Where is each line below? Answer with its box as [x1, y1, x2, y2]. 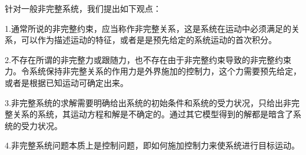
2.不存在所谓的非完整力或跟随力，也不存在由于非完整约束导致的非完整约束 [5, 53, 291, 65]
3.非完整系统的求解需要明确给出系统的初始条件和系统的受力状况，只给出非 [5, 96, 291, 108]
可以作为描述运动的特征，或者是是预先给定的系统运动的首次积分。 [21, 34, 277, 46]
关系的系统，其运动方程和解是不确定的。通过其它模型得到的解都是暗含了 [12, 108, 293, 120]
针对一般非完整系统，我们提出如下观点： [5, 2, 161, 14]
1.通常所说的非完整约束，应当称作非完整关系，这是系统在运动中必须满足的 [5, 22, 291, 34]
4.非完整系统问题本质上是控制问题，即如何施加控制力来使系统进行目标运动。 [5, 139, 300, 151]
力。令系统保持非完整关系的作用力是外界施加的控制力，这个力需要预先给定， [5, 65, 301, 77]
